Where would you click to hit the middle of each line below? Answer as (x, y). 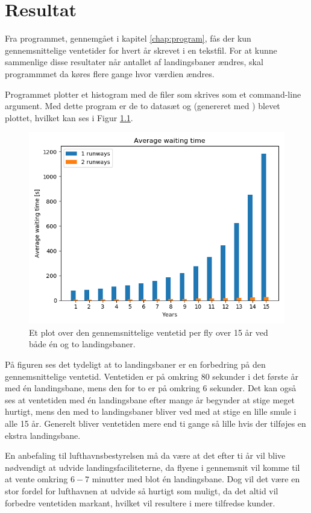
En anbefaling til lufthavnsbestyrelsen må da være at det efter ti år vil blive (145, 455)
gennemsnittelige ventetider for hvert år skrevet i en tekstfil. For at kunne (141, 50)
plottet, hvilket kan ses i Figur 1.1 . (69, 117)
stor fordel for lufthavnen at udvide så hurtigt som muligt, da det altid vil (142, 491)
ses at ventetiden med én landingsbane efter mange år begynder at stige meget (150, 399)
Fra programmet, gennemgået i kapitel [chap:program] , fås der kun (128, 38)
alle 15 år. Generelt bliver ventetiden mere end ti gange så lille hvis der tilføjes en (155, 423)
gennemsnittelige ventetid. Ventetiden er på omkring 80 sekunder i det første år (152, 376)
